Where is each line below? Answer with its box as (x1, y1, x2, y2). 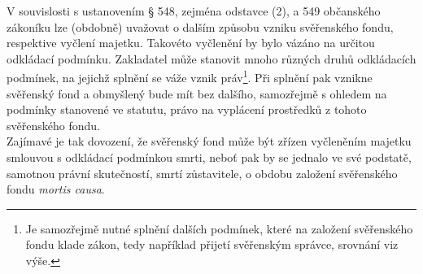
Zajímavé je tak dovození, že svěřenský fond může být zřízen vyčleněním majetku (7, 133, 412, 150)
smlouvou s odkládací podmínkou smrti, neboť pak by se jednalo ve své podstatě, (7, 149, 412, 165)
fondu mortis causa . (7, 180, 105, 198)
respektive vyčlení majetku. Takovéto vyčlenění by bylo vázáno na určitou (7, 34, 375, 51)
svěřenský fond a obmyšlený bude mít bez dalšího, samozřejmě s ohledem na (7, 85, 387, 102)
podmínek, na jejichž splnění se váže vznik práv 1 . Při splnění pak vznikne (7, 67, 373, 86)
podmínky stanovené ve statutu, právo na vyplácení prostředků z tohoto (7, 101, 367, 118)
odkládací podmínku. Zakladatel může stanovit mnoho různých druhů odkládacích (7, 50, 416, 67)
